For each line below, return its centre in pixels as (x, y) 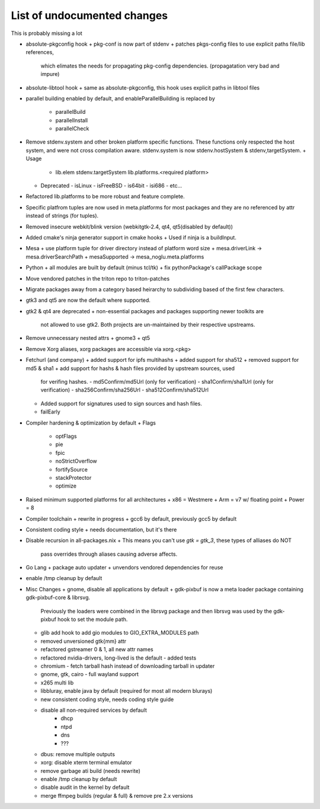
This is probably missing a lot (47, 33)
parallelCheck (72, 129)
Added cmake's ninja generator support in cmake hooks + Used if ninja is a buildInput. (131, 237)
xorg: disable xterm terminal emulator (87, 763)
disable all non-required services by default (94, 710)
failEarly (50, 412)
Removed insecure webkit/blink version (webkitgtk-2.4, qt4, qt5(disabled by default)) (129, 227)
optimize (66, 486)
